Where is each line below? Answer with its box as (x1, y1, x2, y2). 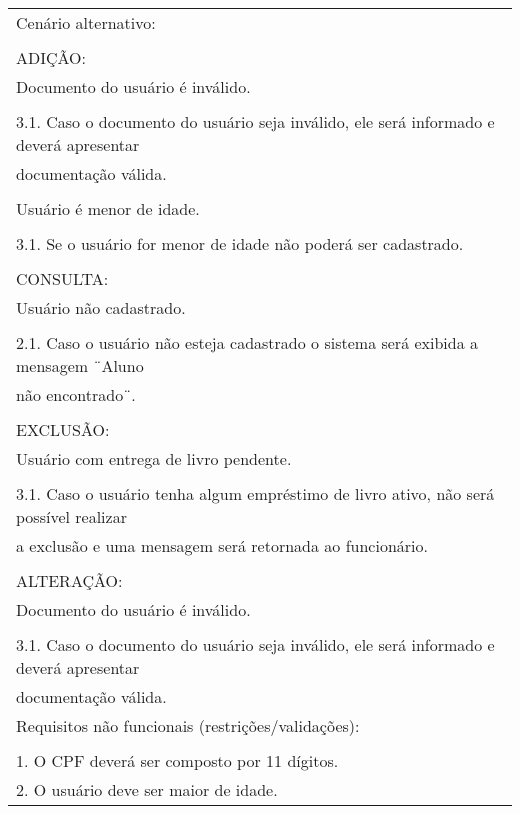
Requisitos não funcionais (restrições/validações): (16, 714, 360, 737)
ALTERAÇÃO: (16, 569, 123, 592)
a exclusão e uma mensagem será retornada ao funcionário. (16, 534, 428, 557)
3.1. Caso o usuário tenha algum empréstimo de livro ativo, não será (16, 482, 495, 505)
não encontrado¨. (16, 383, 136, 406)
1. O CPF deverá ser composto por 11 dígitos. (16, 749, 339, 772)
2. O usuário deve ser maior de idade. (16, 778, 278, 801)
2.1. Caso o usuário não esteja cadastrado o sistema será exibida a (16, 331, 479, 354)
